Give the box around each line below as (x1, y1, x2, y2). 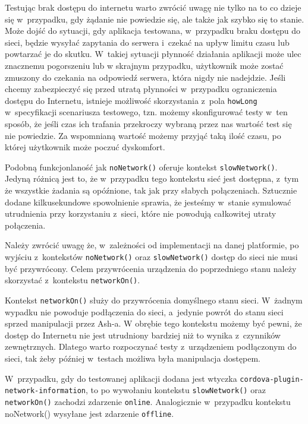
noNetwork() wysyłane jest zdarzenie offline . (5, 407, 174, 419)
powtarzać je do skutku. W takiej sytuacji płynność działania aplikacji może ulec (5, 48, 301, 60)
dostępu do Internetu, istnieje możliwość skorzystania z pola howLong (5, 94, 257, 106)
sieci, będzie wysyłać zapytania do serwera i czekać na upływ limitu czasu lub (5, 36, 290, 48)
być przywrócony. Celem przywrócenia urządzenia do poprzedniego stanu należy (5, 262, 297, 274)
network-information (5, 387, 86, 395)
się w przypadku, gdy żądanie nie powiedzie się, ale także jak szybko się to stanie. (5, 12, 304, 25)
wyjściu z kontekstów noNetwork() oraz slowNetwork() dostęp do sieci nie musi (5, 251, 298, 262)
